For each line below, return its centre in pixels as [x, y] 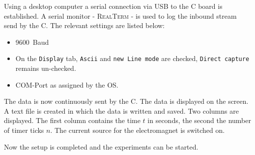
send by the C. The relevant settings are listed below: [85, 25]
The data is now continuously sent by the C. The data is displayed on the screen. [126, 101]
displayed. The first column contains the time [72, 120]
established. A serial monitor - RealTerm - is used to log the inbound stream [120, 15]
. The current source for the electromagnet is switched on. [138, 130]
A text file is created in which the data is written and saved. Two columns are [121, 110]
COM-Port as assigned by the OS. [67, 84]
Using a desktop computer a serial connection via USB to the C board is [113, 6]
